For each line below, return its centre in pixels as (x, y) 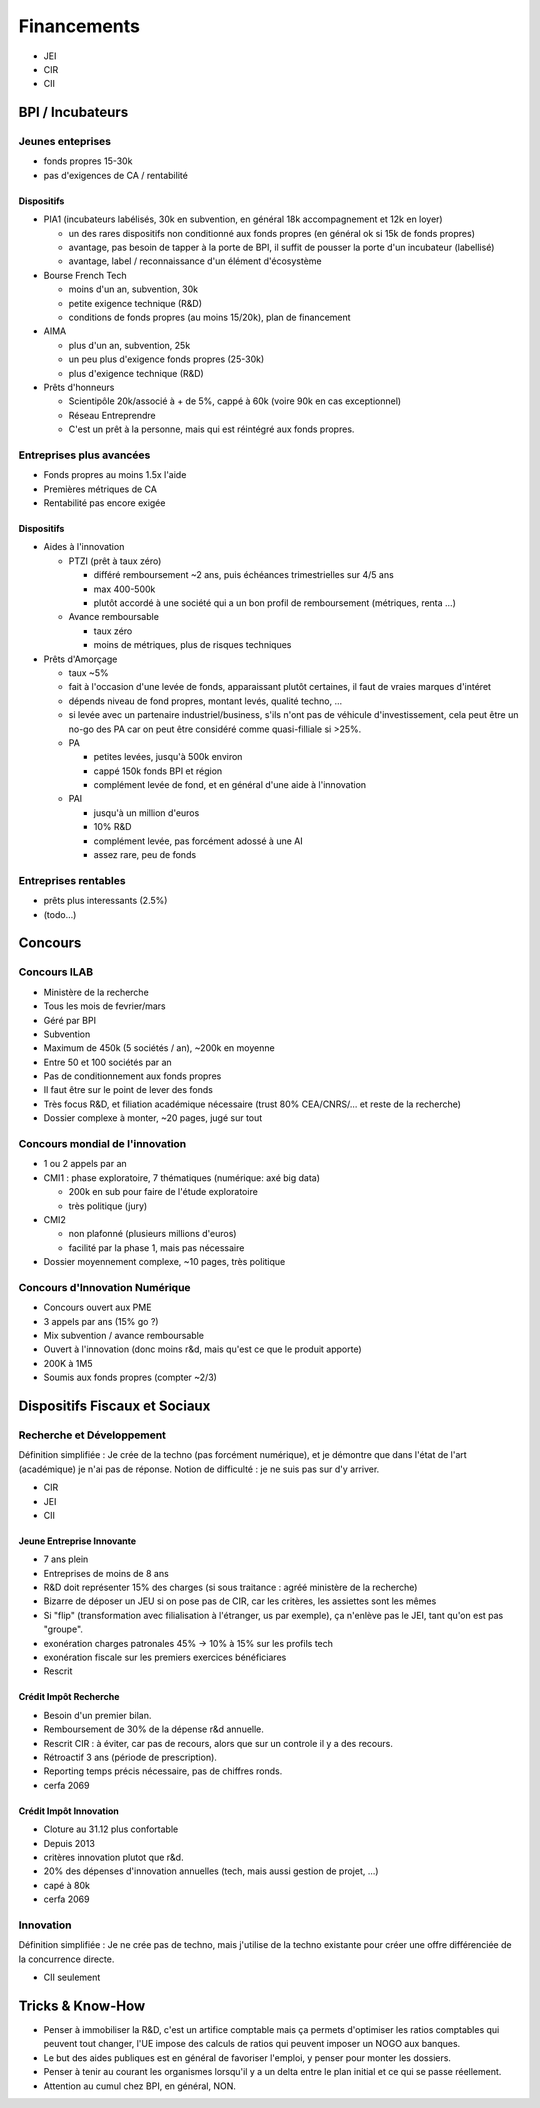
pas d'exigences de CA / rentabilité (116, 175)
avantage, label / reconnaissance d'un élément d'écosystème (195, 261)
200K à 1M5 (68, 1363)
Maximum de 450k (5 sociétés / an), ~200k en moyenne (159, 1048)
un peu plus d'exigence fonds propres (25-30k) (166, 359)
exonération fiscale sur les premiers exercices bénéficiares (165, 1657)
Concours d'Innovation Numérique (104, 1287)
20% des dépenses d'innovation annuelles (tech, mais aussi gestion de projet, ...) (211, 1871)
